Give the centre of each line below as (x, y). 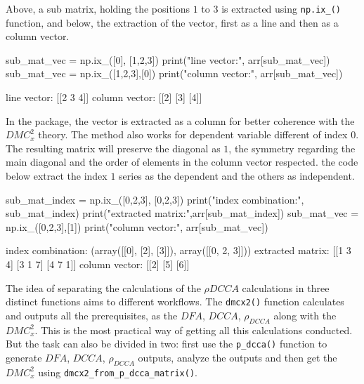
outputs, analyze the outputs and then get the (238, 357)
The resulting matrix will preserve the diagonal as (113, 148)
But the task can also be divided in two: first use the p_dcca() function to (167, 344)
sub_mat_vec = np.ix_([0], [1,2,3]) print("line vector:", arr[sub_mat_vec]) (168, 59)
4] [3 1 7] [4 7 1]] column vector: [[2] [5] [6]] (98, 264)
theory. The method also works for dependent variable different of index (193, 134)
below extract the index (57, 176)
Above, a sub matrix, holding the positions (98, 8)
